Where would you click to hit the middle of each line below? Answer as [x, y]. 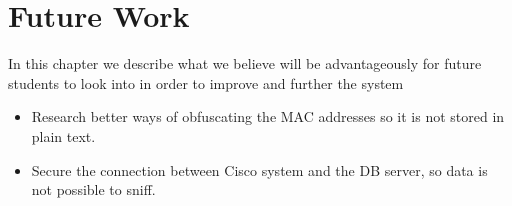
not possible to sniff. [93, 189]
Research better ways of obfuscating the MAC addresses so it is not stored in [268, 116]
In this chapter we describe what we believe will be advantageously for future [245, 63]
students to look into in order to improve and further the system [206, 82]
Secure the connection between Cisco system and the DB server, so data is [259, 169]
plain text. [63, 135]
